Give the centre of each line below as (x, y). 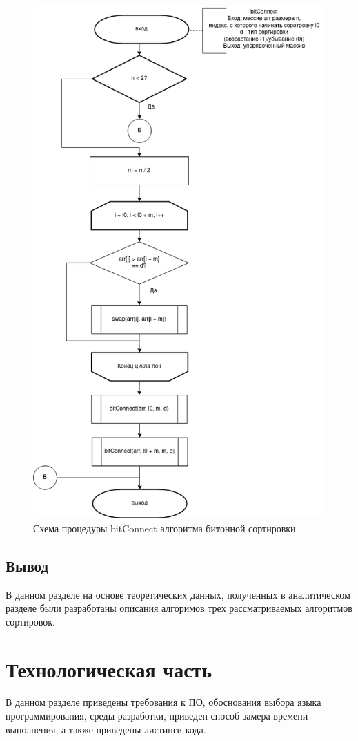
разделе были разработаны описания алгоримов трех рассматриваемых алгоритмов (179, 608)
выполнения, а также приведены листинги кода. (106, 729)
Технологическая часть (109, 669)
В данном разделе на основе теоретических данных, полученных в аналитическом (178, 594)
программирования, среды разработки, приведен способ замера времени (157, 716)
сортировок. (30, 621)
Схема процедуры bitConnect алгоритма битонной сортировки (165, 528)
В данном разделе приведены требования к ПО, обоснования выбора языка (163, 702)
